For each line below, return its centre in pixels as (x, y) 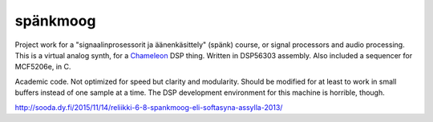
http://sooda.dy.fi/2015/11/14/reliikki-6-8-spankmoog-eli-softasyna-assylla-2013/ (149, 107)
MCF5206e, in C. (43, 67)
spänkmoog (55, 21)
